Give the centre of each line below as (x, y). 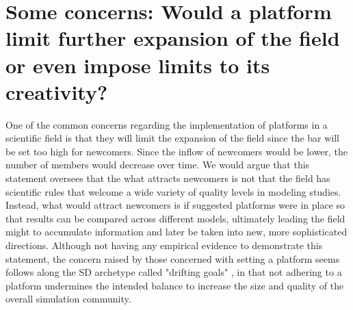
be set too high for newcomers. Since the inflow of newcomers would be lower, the (177, 151)
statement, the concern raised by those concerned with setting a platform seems (173, 258)
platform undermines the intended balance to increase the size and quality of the (175, 285)
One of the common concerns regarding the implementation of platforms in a (167, 124)
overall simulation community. (68, 299)
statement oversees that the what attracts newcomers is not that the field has (168, 178)
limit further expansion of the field (173, 38)
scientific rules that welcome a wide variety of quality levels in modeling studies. (173, 191)
